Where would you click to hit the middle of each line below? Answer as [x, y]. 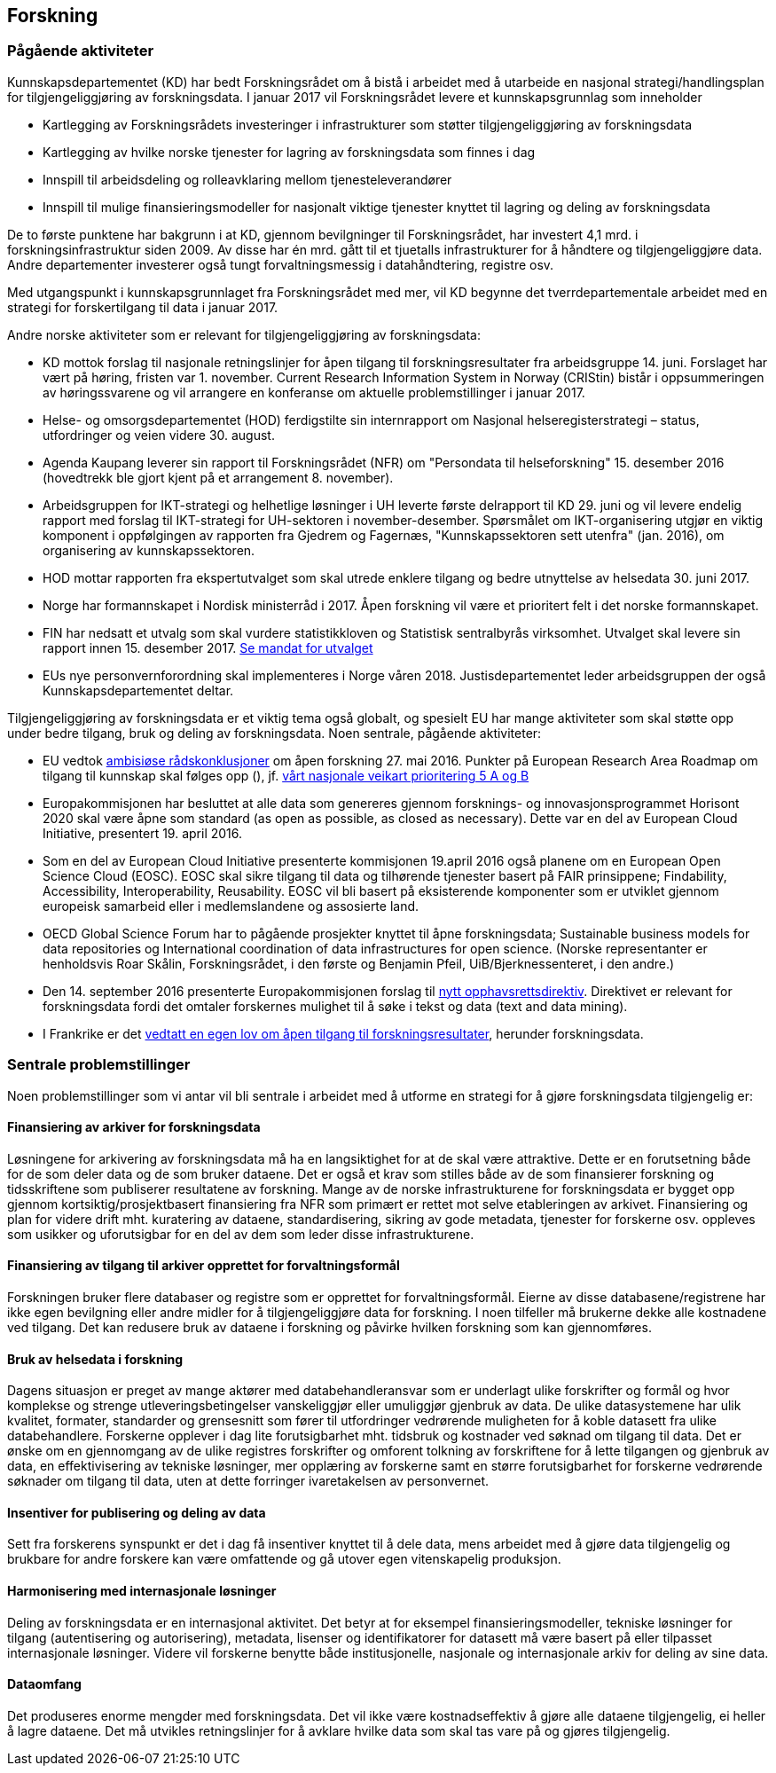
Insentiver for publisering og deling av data [137, 1512]
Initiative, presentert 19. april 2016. [143, 833]
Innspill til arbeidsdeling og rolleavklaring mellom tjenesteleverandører [247, 179]
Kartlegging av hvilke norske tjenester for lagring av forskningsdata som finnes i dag [289, 152]
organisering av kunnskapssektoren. [149, 550]
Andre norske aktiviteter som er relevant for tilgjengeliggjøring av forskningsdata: [244, 334]
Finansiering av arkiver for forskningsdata [134, 1127]
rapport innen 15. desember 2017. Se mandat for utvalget [208, 647]
